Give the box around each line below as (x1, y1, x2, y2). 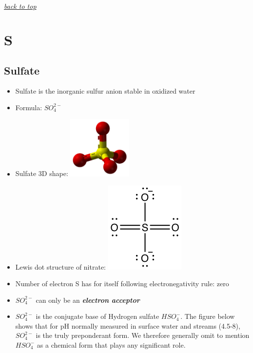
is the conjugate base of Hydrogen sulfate (36, 311, 159, 321)
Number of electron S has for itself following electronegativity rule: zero (15, 278, 229, 288)
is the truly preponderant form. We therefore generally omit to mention (36, 330, 250, 340)
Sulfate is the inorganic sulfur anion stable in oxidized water (15, 86, 195, 96)
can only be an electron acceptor (36, 294, 140, 305)
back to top (4, 1, 37, 11)
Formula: (15, 102, 42, 112)
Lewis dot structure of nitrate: (15, 262, 106, 272)
